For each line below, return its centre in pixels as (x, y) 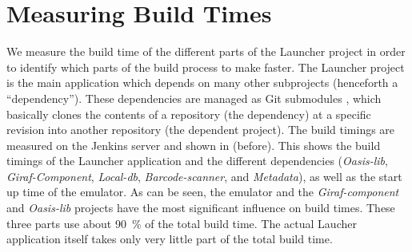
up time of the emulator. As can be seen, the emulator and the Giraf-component (203, 192)
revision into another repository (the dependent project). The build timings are (201, 130)
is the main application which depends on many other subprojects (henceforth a (202, 83)
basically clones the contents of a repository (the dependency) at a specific (189, 114)
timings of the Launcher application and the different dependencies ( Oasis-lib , (197, 161)
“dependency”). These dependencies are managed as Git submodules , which (194, 98)
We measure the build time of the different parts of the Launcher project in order (206, 51)
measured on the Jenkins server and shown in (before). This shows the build (194, 145)
